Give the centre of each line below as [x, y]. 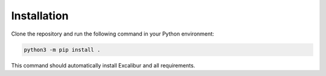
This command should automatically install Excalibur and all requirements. [103, 65]
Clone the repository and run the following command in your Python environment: [113, 34]
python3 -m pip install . [62, 49]
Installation [40, 16]
